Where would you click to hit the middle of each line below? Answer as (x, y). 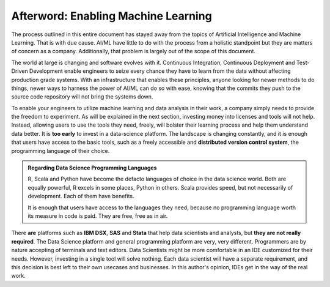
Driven (20, 71)
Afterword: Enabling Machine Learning (112, 16)
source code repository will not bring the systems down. (82, 97)
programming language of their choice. (61, 151)
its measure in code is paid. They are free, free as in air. (98, 216)
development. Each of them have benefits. (81, 196)
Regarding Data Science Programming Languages (92, 168)
